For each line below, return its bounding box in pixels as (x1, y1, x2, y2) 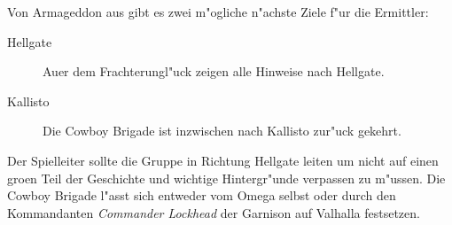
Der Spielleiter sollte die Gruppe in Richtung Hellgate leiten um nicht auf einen (7, 151, 439, 169)
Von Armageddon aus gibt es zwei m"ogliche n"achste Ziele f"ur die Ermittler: (7, 3, 429, 20)
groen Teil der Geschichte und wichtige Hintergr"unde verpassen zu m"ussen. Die (7, 168, 446, 187)
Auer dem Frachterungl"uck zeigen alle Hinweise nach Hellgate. (43, 62, 385, 81)
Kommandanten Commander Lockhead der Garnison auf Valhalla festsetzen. (7, 203, 420, 221)
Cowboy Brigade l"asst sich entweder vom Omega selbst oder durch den (7, 186, 396, 205)
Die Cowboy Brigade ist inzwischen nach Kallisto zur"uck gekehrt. (43, 121, 401, 140)
